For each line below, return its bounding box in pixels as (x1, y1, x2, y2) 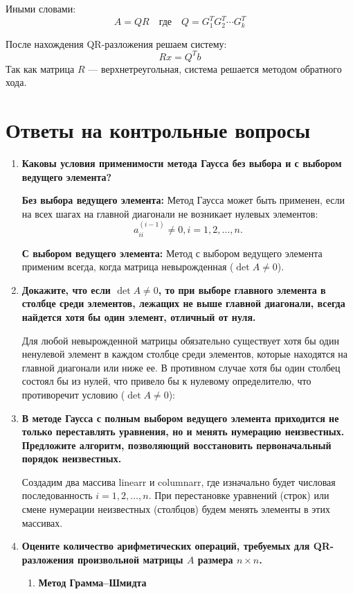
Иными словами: (6, 1, 76, 15)
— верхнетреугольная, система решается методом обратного (88, 61, 342, 76)
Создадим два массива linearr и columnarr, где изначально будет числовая (21, 474, 336, 489)
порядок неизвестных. (21, 451, 122, 466)
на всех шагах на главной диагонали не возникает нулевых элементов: (21, 206, 318, 220)
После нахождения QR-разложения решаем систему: (6, 36, 227, 51)
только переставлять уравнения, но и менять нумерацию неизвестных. (21, 424, 345, 439)
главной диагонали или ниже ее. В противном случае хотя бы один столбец (21, 360, 341, 374)
